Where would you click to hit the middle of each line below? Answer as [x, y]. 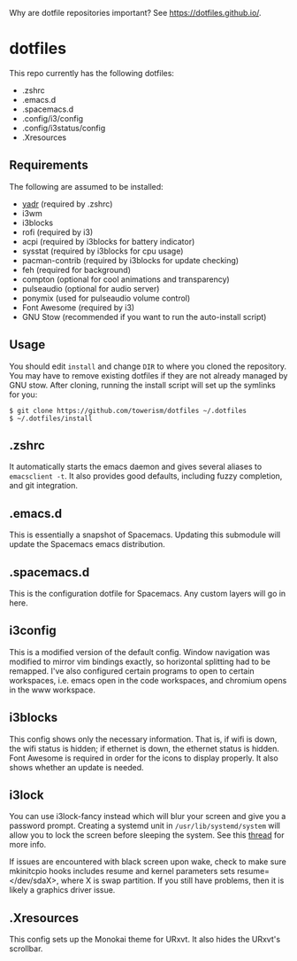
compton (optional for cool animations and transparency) [126, 279]
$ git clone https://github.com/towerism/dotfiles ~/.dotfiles [128, 410]
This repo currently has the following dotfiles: [92, 73]
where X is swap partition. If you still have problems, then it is [172, 880]
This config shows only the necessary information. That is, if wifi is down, [143, 738]
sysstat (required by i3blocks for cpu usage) [103, 251]
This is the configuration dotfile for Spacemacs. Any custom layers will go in [148, 594]
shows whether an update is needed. [76, 767]
